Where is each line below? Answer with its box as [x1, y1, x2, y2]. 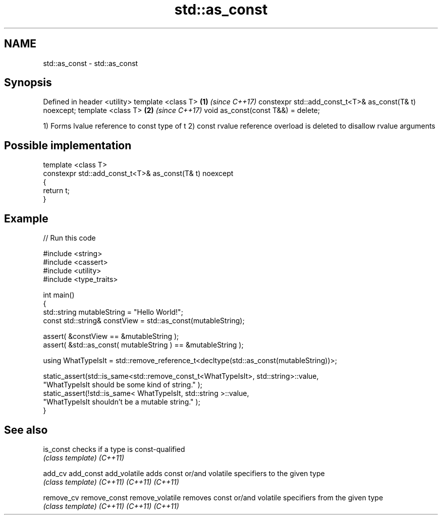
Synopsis [4, 76, 52, 89]
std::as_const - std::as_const [43, 59, 138, 68]
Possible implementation [4, 139, 132, 152]
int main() [43, 291, 75, 300]
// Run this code [43, 234, 96, 243]
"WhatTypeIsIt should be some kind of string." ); [43, 380, 203, 389]
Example [4, 212, 48, 225]
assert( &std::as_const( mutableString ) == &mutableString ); [43, 340, 244, 350]
